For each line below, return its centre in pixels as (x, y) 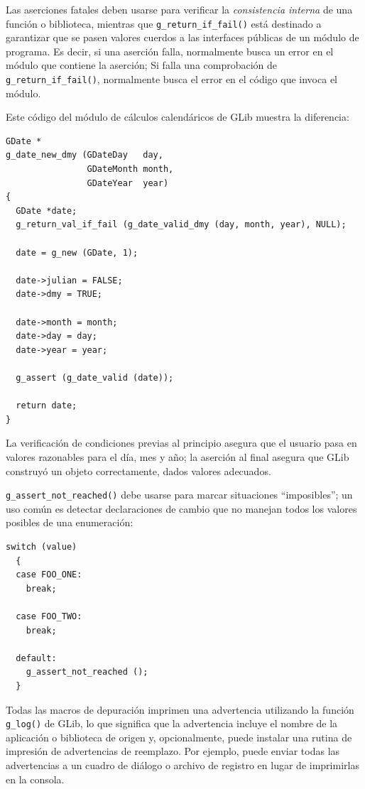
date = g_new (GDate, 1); (77, 252)
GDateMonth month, (130, 169)
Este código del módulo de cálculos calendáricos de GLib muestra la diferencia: (178, 117)
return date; (47, 406)
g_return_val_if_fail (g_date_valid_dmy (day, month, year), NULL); (181, 225)
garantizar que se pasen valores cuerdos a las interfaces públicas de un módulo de (182, 37)
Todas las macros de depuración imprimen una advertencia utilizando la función (180, 709)
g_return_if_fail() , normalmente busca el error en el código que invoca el (171, 79)
